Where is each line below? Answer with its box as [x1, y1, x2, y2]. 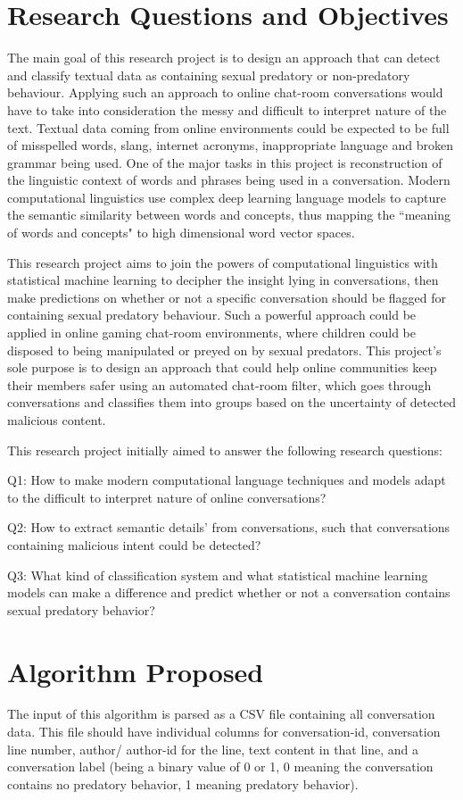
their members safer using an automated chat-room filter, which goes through [7, 375, 432, 394]
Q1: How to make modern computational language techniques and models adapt [7, 471, 446, 489]
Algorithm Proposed [7, 653, 264, 689]
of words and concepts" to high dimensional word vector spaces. [7, 223, 355, 242]
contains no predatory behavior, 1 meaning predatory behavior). [7, 774, 359, 793]
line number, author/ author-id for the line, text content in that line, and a [7, 739, 419, 758]
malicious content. [7, 411, 106, 429]
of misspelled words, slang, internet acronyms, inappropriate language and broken [7, 136, 453, 154]
